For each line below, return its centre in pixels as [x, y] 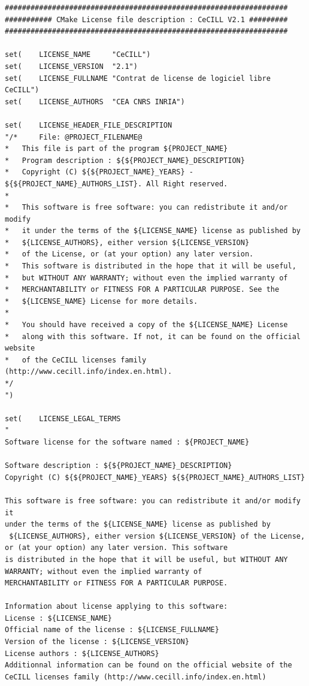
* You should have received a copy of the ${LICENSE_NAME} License [146, 325]
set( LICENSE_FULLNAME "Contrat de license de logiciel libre [138, 78]
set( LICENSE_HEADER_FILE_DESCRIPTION [89, 125]
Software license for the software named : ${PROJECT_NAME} [127, 442]
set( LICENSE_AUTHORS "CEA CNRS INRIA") [95, 102]
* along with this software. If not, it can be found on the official [153, 336]
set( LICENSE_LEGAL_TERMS [63, 418]
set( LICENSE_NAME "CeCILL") [78, 55]
